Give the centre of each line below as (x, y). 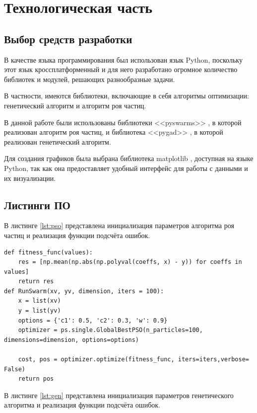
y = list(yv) (39, 311)
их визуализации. (30, 178)
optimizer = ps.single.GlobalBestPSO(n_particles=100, (110, 330)
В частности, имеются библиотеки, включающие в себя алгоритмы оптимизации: (127, 96)
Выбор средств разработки (68, 39)
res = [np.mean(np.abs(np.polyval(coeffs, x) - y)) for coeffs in (130, 262)
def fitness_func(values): (48, 252)
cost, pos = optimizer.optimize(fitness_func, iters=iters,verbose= (133, 360)
